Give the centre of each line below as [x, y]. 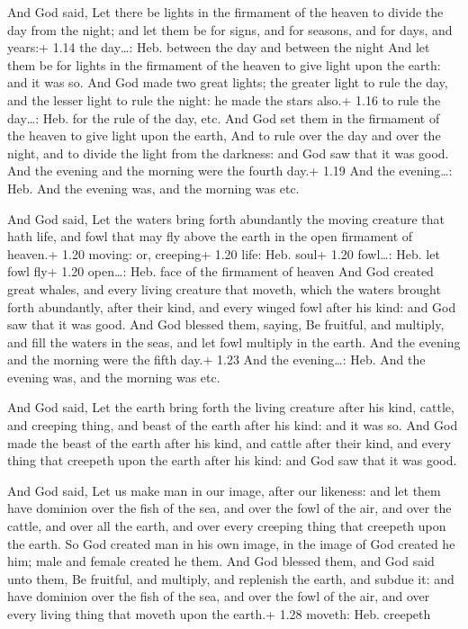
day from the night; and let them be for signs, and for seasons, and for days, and [230, 29]
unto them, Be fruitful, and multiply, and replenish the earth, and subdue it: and [231, 578]
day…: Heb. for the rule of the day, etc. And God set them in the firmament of [224, 117]
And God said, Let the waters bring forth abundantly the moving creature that [226, 218]
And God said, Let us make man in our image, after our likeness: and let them [224, 490]
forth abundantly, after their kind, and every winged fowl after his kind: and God [232, 306]
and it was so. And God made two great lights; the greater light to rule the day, [228, 82]
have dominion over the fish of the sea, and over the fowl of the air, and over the [229, 508]
